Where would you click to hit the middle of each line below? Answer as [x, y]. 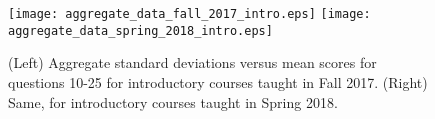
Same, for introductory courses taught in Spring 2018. [173, 101]
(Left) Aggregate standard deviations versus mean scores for [192, 62]
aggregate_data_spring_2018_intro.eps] [140, 30]
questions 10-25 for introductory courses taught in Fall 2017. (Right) [218, 81]
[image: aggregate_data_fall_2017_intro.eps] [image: [189, 14]
